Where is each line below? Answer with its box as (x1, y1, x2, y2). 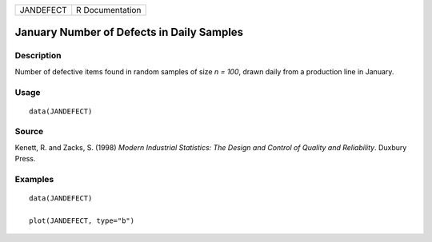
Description (14, 50, 62, 61)
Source (14, 126, 44, 137)
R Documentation (76, 5, 142, 15)
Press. (14, 154, 36, 164)
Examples (14, 174, 54, 185)
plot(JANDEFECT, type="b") (29, 216, 135, 225)
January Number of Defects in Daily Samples (14, 26, 244, 39)
